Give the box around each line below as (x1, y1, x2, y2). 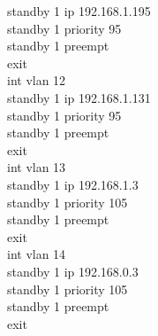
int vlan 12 (7, 71, 66, 90)
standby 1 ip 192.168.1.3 (7, 175, 139, 193)
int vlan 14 (7, 245, 66, 263)
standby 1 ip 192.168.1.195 (7, 2, 151, 20)
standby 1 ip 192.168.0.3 (7, 262, 139, 280)
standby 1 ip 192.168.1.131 (7, 88, 151, 106)
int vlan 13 (7, 158, 66, 176)
